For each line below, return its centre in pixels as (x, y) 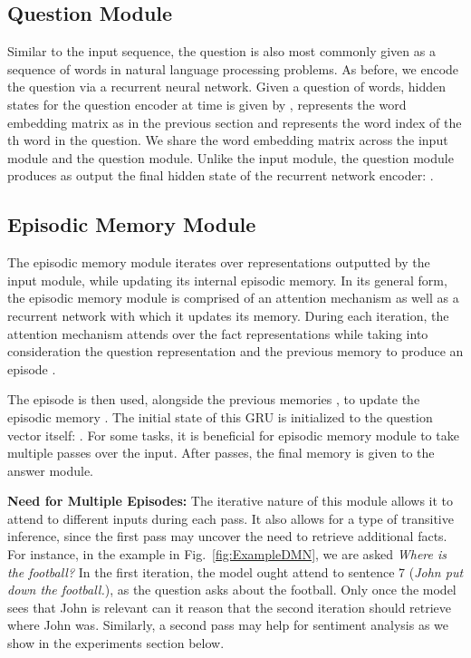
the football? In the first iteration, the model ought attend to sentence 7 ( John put (235, 571)
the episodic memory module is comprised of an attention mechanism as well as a (233, 298)
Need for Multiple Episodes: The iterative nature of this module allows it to (231, 501)
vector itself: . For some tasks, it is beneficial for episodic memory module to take (233, 435)
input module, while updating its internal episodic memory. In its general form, (227, 280)
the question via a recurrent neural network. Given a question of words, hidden (226, 87)
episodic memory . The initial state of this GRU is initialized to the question (220, 416)
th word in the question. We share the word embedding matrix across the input (228, 140)
